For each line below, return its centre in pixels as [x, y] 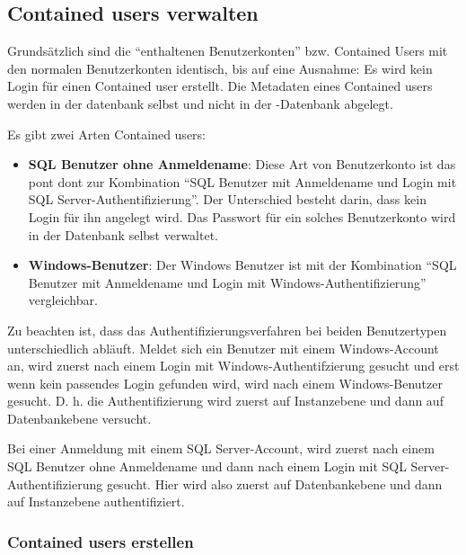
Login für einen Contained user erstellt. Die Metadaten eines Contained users [220, 86]
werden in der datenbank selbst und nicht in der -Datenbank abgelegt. [200, 103]
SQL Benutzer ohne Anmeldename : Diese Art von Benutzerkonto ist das [242, 164]
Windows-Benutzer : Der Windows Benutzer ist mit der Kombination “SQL [242, 265]
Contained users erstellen [101, 541]
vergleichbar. [63, 300]
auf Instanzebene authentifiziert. [96, 501]
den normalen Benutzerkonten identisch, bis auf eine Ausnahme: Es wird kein [220, 68]
